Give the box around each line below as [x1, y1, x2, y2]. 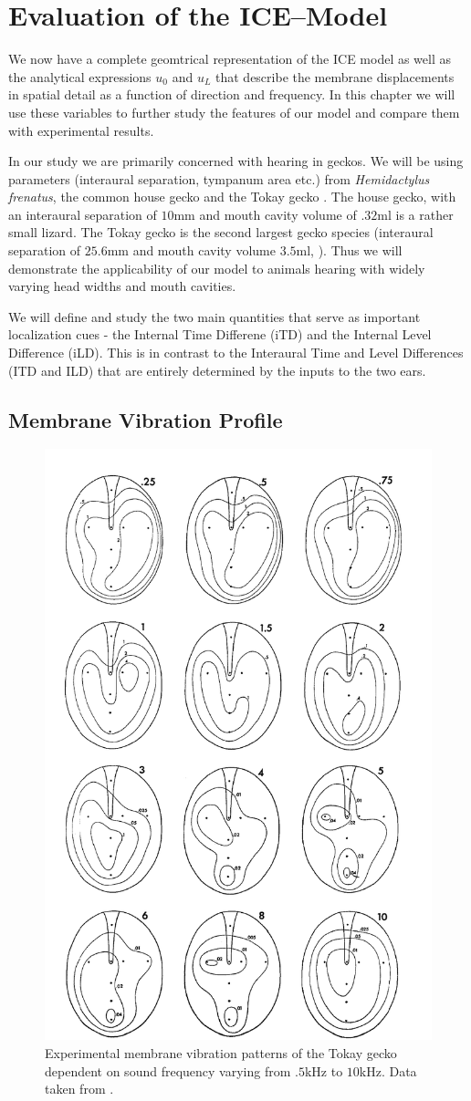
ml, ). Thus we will [296, 241, 403, 260]
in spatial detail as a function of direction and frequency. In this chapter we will [8, 85, 455, 104]
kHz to [304, 1061, 343, 1080]
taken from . [45, 1079, 114, 1098]
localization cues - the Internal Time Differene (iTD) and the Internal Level [8, 325, 432, 344]
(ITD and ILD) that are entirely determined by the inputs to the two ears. [8, 360, 426, 379]
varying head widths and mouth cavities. [8, 276, 236, 296]
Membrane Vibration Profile [8, 405, 283, 433]
